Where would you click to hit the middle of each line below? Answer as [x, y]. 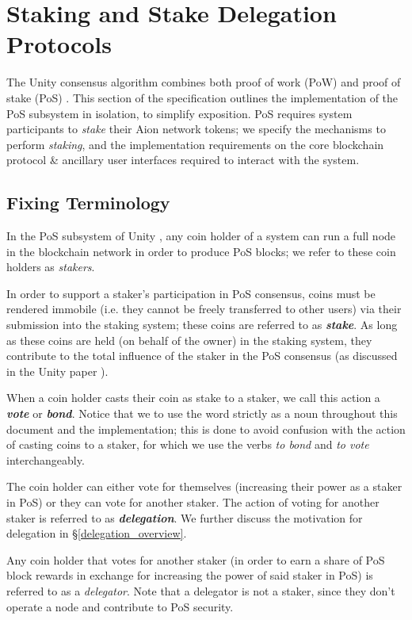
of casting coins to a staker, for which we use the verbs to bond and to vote [188, 444]
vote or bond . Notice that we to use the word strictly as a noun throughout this [202, 413]
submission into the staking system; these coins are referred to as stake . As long [202, 325]
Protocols [59, 44]
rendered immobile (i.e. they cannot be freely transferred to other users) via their [204, 309]
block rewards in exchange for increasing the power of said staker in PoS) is [190, 575]
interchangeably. [46, 459]
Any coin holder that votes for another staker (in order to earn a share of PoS [196, 559]
